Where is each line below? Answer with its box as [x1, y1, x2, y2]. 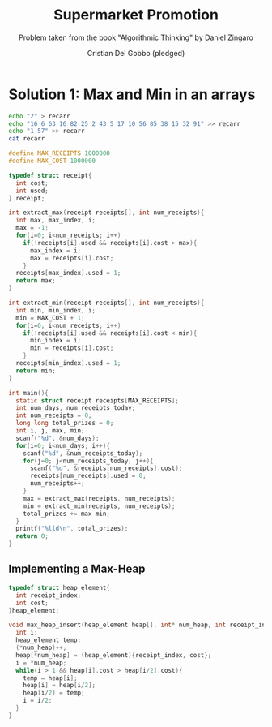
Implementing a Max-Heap [8, 562, 146, 576]
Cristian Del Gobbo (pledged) [87, 48, 185, 58]
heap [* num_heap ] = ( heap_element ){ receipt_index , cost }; [15, 651, 212, 659]
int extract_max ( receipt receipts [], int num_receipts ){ [8, 209, 205, 217]
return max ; [15, 277, 57, 285]
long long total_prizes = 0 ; [15, 419, 114, 428]
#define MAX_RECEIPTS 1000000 [8, 149, 111, 157]
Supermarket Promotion [53, 6, 219, 24]
